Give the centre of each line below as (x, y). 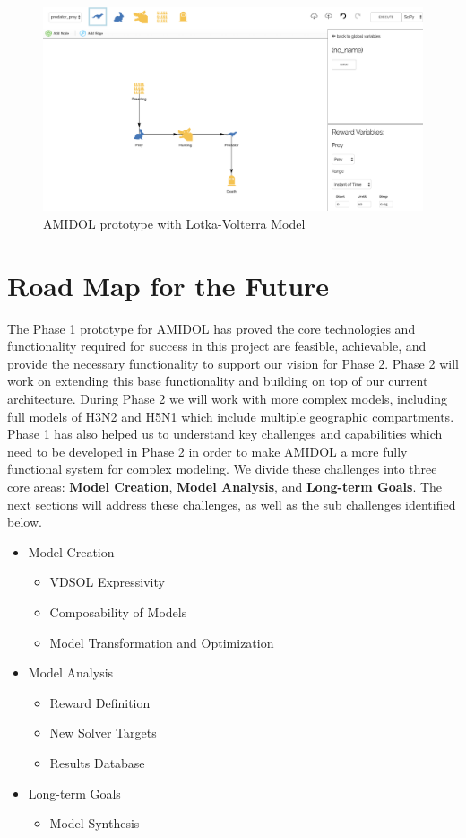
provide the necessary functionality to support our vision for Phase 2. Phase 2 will (233, 363)
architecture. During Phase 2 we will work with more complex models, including (228, 398)
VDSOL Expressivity (107, 582)
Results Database (97, 762)
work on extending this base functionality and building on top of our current (218, 381)
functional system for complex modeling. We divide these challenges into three (222, 469)
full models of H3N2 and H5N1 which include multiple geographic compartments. (231, 416)
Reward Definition (100, 702)
